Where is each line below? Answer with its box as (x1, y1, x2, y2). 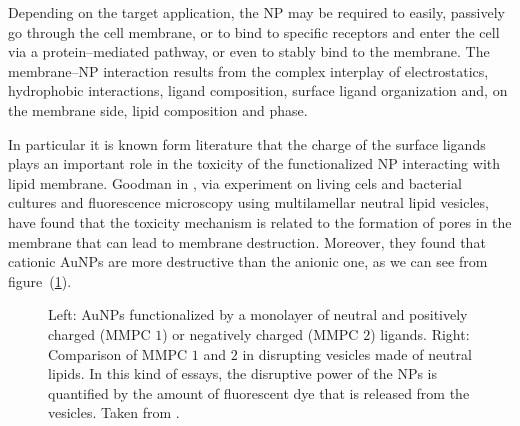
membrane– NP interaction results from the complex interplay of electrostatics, (8, 60, 489, 81)
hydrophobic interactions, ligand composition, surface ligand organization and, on (8, 80, 508, 101)
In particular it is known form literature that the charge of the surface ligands (8, 133, 486, 154)
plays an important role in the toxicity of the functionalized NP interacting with (8, 153, 501, 174)
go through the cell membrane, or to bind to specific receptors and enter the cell (8, 21, 500, 42)
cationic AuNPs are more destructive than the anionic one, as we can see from (8, 251, 488, 272)
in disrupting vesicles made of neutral (242, 343, 472, 364)
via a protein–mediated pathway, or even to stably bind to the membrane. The (8, 41, 490, 62)
